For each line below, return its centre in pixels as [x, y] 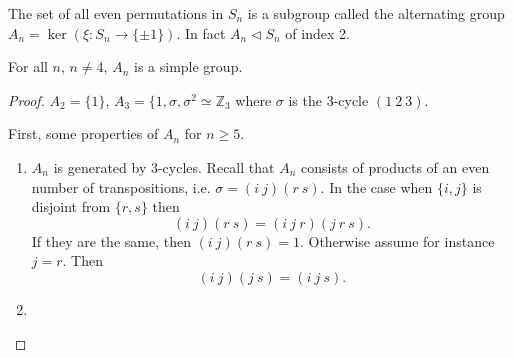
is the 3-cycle [328, 99]
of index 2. [317, 32]
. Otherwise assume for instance [397, 240]
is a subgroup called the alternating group [376, 13]
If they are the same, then [111, 240]
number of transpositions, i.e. [121, 186]
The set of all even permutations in [116, 13]
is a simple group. [188, 66]
